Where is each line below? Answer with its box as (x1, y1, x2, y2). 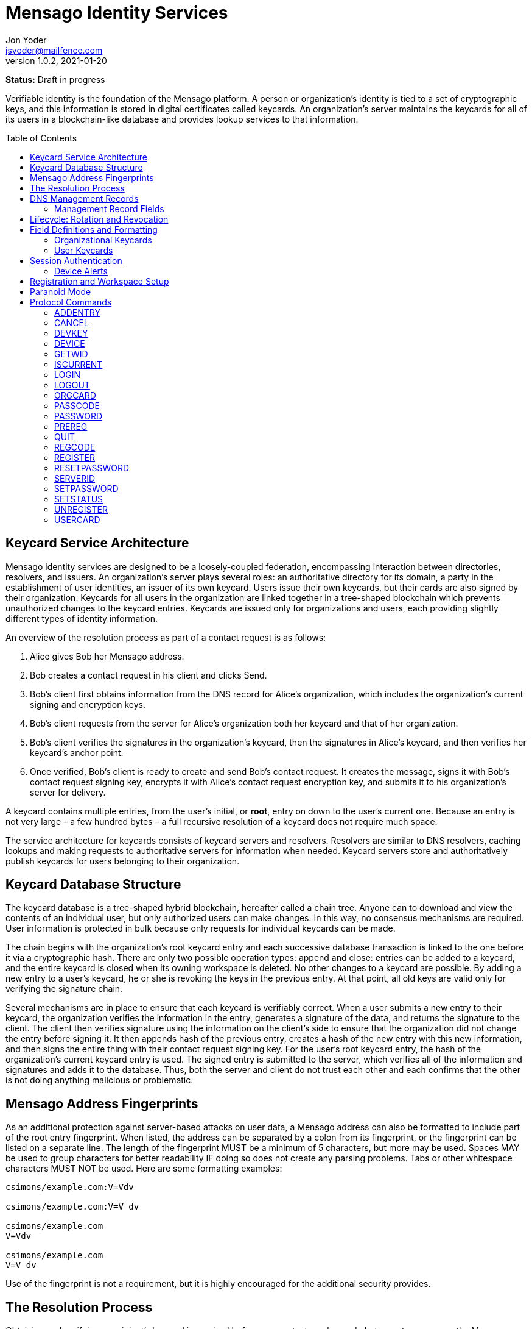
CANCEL (54, 317, 89, 328)
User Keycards (54, 244, 113, 255)
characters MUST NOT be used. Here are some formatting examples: (5, 1163, 282, 1174)
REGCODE (54, 441, 96, 452)
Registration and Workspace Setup (30, 276, 169, 287)
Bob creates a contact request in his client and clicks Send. (30, 669, 267, 680)
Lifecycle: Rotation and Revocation (30, 213, 169, 224)
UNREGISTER (54, 504, 108, 515)
